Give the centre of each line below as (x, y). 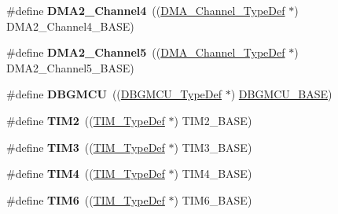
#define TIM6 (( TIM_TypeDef (86, 199)
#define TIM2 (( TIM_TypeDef (86, 120)
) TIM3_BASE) (213, 147)
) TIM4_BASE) (213, 173)
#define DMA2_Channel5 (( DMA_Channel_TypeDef (146, 52)
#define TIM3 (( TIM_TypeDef (86, 147)
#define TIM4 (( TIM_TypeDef (86, 173)
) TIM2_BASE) (213, 120)
